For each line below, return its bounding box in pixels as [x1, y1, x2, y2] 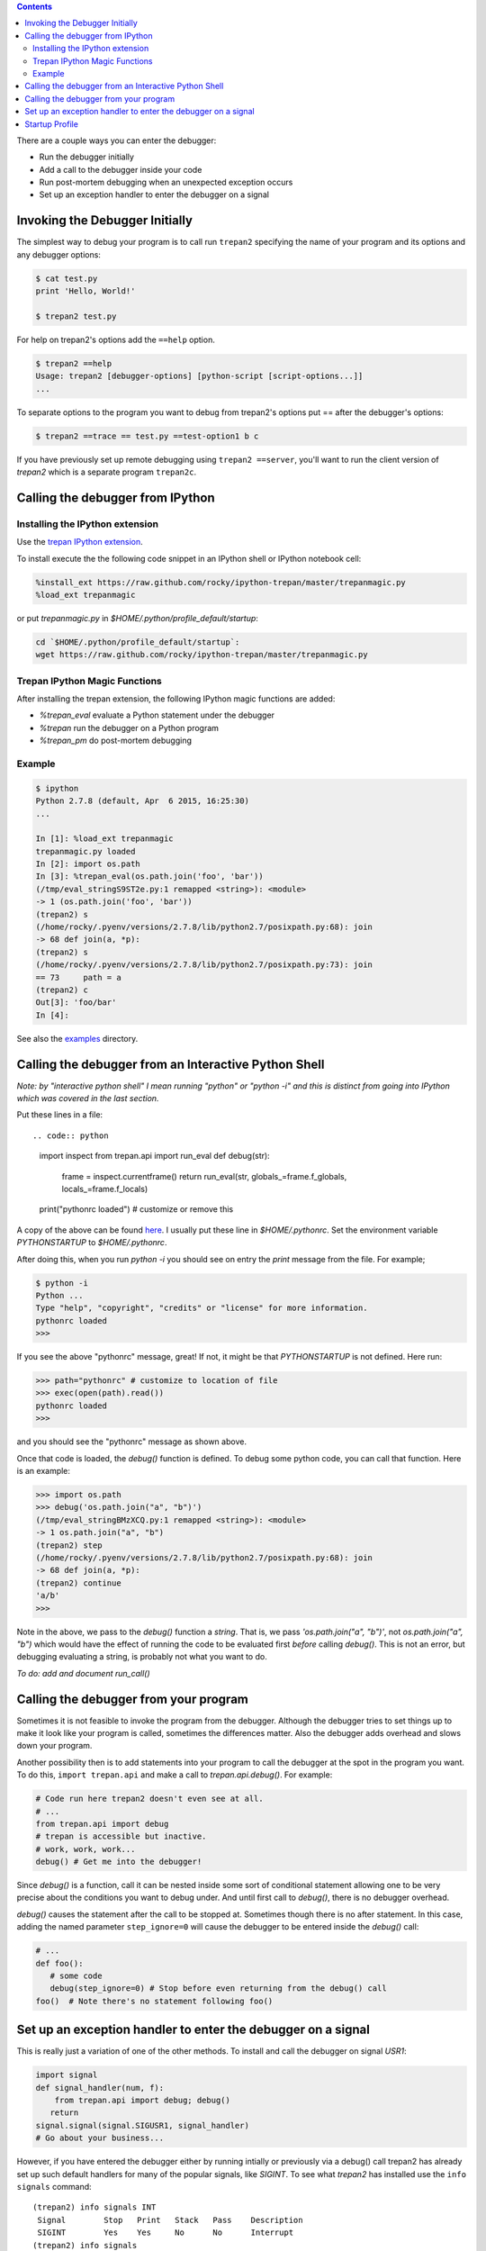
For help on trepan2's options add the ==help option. [16, 334, 215, 345]
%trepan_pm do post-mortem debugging [39, 735, 193, 746]
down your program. [16, 1740, 93, 1751]
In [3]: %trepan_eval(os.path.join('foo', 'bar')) [35, 872, 265, 881]
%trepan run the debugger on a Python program [39, 722, 220, 733]
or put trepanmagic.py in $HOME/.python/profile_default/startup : [16, 612, 258, 623]
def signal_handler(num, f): [35, 2083, 165, 2093]
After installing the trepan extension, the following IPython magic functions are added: [16, 693, 336, 704]
